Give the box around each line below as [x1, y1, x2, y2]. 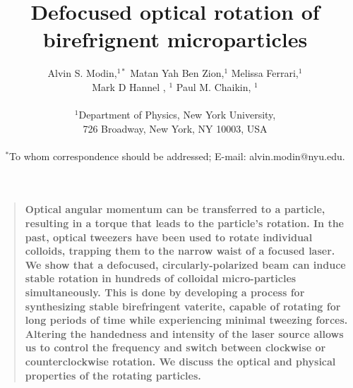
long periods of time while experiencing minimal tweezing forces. [25, 313, 348, 327]
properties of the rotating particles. [25, 368, 201, 382]
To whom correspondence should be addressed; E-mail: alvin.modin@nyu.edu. [9, 148, 345, 163]
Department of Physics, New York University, [78, 107, 276, 122]
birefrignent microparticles [42, 25, 308, 54]
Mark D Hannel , [92, 79, 166, 94]
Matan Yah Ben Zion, [130, 66, 225, 80]
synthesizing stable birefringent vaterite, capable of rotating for [25, 298, 341, 313]
